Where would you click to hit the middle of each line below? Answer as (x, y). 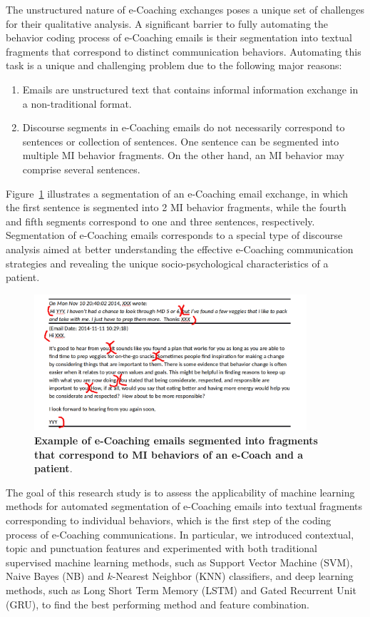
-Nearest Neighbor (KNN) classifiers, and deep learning (233, 576)
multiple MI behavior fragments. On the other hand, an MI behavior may (183, 155)
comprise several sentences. (81, 169)
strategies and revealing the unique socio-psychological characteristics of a (167, 263)
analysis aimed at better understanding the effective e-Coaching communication (180, 249)
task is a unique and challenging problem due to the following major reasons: (174, 65)
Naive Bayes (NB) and (55, 576)
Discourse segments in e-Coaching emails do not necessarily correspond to (184, 127)
